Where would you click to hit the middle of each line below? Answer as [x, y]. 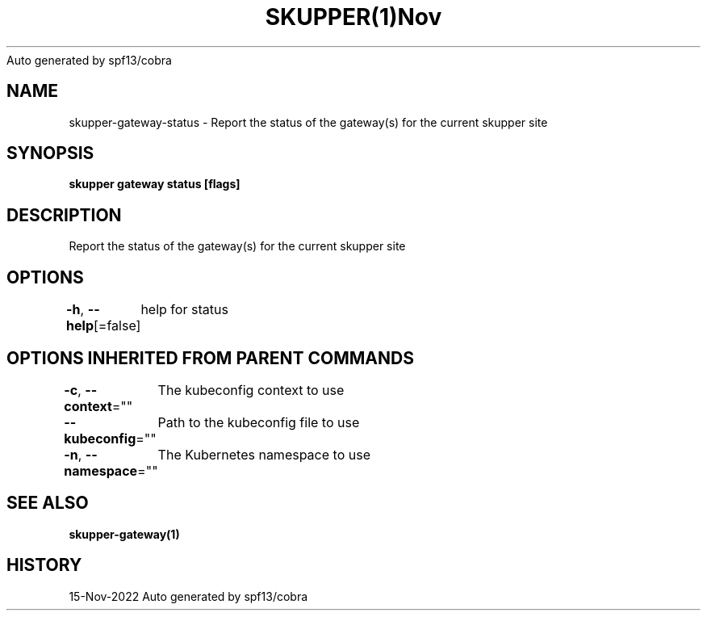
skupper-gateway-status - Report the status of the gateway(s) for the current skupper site [308, 122]
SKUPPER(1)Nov [353, 17]
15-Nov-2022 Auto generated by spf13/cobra [188, 596]
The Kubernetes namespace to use [264, 454]
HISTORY [44, 565]
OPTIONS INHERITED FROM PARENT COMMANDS [210, 358]
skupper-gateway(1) [124, 534]
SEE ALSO [48, 503]
